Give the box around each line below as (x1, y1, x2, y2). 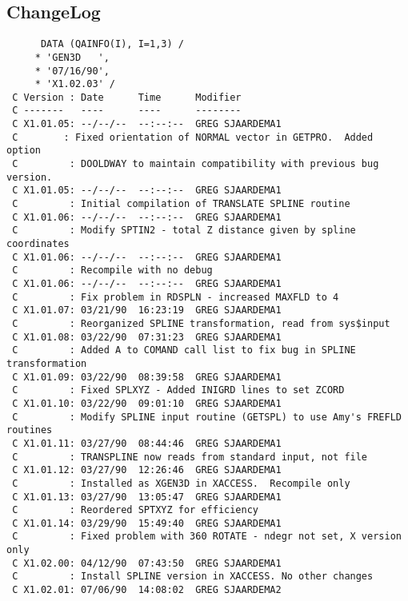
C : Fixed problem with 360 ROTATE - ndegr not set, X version (12, 531, 402, 543)
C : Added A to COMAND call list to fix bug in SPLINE (12, 344, 356, 356)
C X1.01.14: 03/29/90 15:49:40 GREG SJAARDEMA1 (12, 517, 282, 529)
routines (6, 424, 53, 436)
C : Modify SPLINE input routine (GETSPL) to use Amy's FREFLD (12, 411, 402, 423)
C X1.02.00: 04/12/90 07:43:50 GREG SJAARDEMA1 (12, 557, 282, 569)
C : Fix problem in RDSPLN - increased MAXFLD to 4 (12, 291, 339, 303)
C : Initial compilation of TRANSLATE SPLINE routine (12, 198, 350, 210)
